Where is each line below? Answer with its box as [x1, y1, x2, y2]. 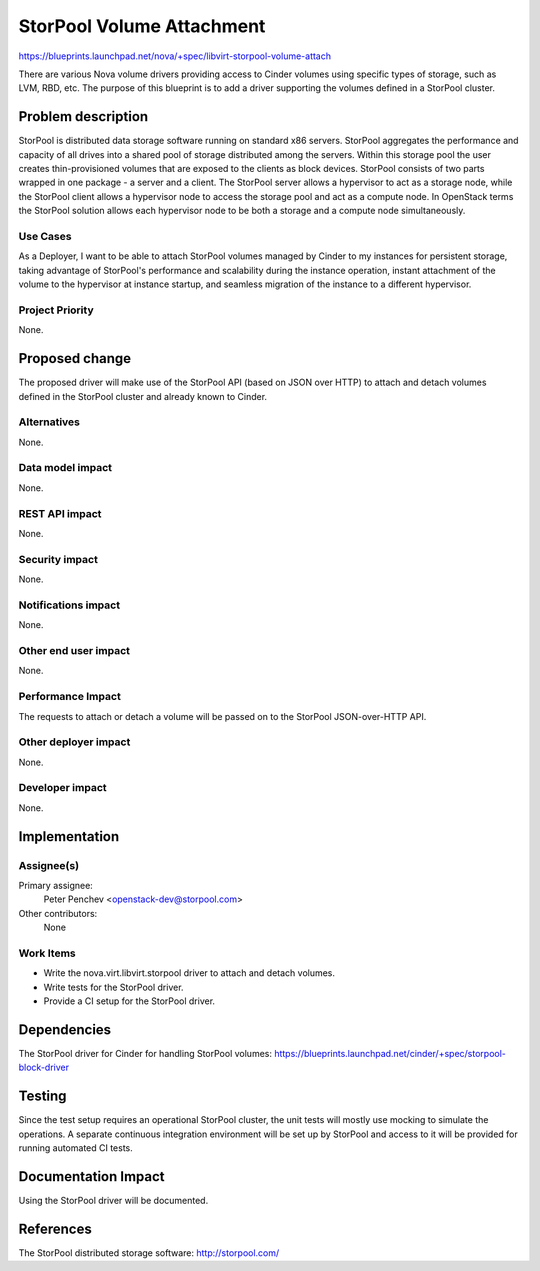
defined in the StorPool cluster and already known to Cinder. [18, 390, 268, 402]
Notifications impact [18, 598, 120, 612]
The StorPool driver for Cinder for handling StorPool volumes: [18, 1047, 272, 1059]
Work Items [18, 946, 76, 960]
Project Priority [18, 303, 94, 317]
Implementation [18, 828, 120, 845]
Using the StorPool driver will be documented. [18, 1194, 209, 1206]
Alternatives [18, 415, 80, 429]
